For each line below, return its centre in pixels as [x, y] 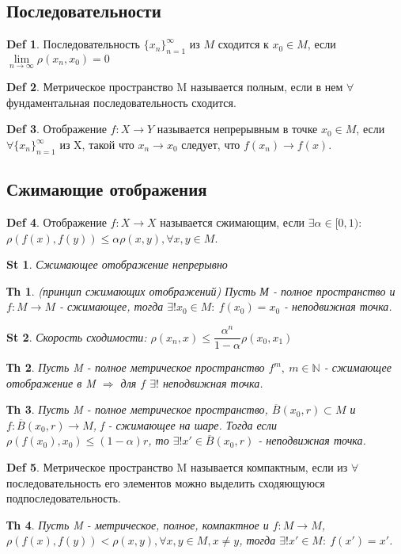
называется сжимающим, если [233, 222]
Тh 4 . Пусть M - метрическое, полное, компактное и [138, 524]
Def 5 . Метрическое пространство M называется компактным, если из [177, 467]
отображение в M [51, 382]
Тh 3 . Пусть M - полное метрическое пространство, [137, 409]
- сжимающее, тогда [112, 306]
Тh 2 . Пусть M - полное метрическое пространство [136, 367]
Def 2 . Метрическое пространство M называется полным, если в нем [175, 87]
